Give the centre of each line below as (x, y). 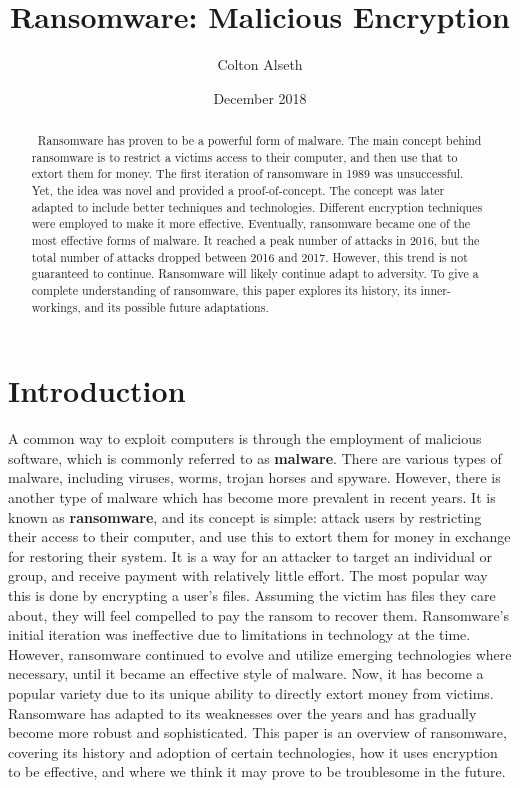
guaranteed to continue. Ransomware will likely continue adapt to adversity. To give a (255, 273)
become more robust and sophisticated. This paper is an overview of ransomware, (257, 732)
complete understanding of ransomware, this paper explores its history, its (224, 290)
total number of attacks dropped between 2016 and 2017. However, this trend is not (249, 256)
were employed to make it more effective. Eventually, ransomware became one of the (251, 223)
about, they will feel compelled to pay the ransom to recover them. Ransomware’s (259, 614)
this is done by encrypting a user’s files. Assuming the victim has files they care (252, 595)
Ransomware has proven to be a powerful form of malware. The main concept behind (259, 140)
